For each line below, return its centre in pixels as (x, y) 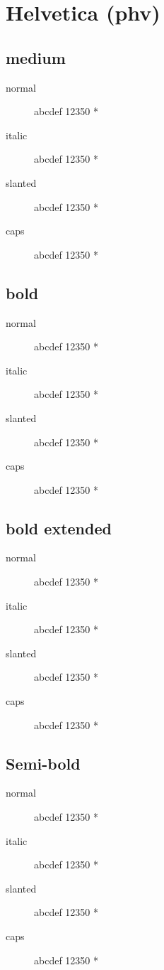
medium (36, 57)
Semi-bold (43, 763)
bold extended (59, 528)
